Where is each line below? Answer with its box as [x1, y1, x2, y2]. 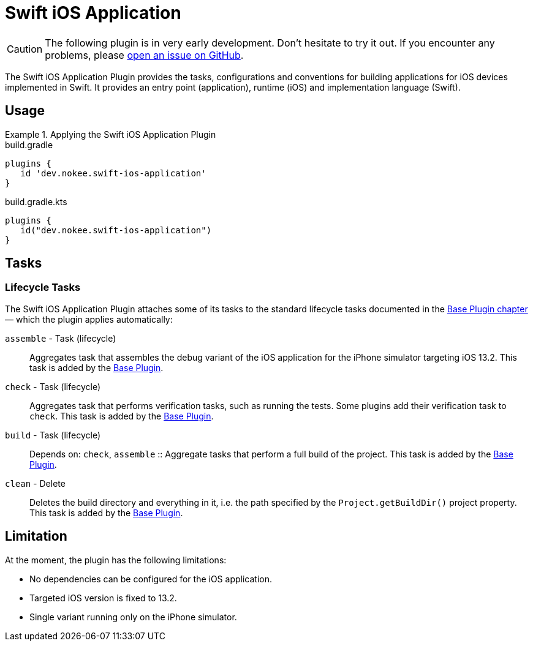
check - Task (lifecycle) [5, 381, 100, 392]
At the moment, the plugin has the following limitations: [5, 554, 227, 565]
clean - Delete [5, 478, 66, 489]
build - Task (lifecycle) [5, 429, 100, 440]
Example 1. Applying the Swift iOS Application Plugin [5, 129, 216, 140]
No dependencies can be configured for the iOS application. [29, 573, 272, 584]
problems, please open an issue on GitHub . [45, 48, 244, 61]
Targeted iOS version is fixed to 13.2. [29, 592, 177, 603]
